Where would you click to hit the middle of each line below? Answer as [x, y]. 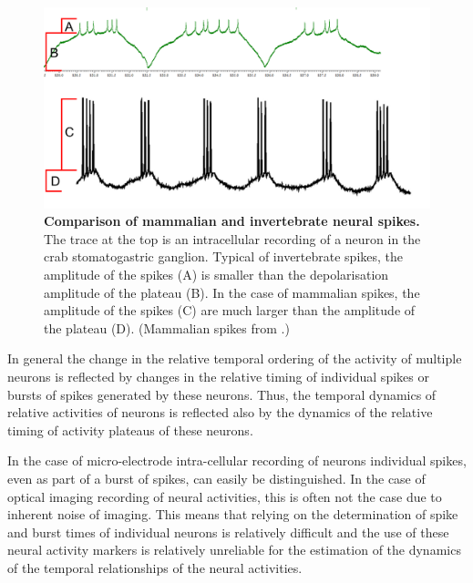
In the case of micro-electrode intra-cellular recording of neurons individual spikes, [237, 460]
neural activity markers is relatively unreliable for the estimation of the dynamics [234, 550]
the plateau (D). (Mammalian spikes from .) [167, 327]
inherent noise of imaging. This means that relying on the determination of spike [233, 514]
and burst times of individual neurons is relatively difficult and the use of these [228, 532]
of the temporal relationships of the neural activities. [155, 567]
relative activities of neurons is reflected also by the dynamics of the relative [220, 412]
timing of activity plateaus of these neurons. [130, 430]
